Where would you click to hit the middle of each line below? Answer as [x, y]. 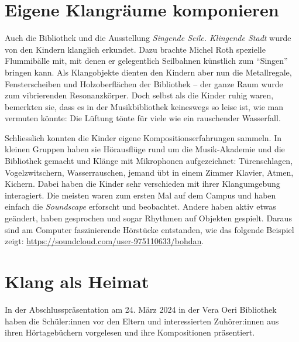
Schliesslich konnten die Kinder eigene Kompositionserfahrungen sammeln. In [143, 137]
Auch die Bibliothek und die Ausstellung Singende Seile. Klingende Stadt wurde [148, 38]
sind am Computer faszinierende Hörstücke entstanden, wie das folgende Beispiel [149, 229]
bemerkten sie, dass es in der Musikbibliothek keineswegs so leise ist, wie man [144, 106]
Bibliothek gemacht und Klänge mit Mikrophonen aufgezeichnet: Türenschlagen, [149, 161]
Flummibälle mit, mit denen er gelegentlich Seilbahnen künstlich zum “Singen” [146, 61]
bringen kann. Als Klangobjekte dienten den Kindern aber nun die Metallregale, [148, 72]
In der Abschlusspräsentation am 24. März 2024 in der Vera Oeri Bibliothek [141, 309]
